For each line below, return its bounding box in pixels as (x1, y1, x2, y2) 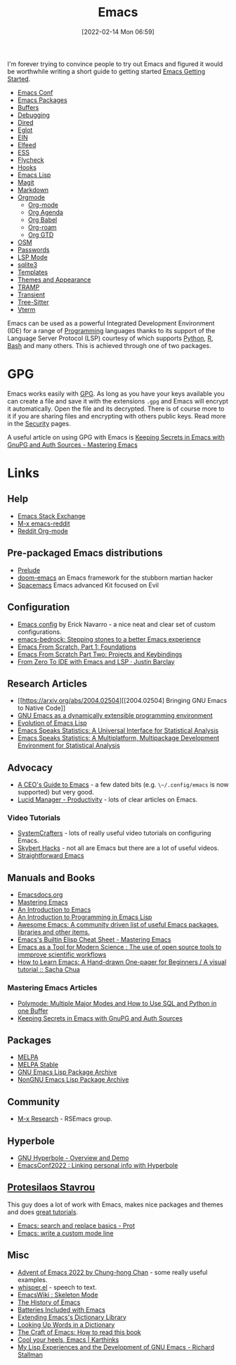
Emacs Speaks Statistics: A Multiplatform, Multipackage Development (17, 734, 220, 742)
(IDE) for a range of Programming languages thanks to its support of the (7, 326, 216, 335)
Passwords (17, 245, 50, 254)
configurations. (17, 628, 62, 636)
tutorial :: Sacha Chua (17, 966, 81, 974)
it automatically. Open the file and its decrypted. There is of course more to (7, 404, 225, 413)
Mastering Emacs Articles (7, 983, 98, 993)
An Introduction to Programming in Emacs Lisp (17, 913, 152, 921)
